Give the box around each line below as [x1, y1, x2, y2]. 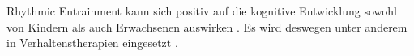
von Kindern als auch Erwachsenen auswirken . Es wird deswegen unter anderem [6, 18, 408, 35]
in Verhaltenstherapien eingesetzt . [6, 34, 178, 51]
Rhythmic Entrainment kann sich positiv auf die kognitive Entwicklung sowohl [6, 2, 397, 19]
